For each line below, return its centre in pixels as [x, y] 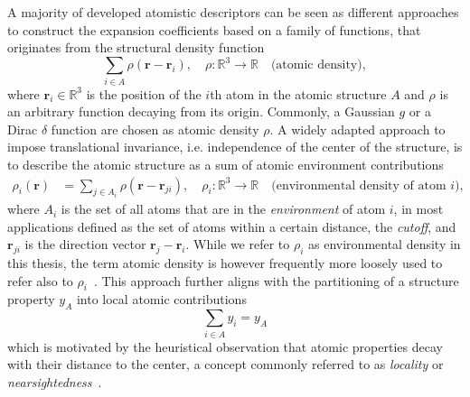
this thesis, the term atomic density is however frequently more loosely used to [225, 263]
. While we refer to [238, 244]
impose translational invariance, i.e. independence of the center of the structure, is [235, 147]
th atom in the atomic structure [298, 93]
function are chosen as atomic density [155, 129]
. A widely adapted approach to [357, 129]
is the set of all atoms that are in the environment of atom [223, 209]
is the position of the [144, 93]
